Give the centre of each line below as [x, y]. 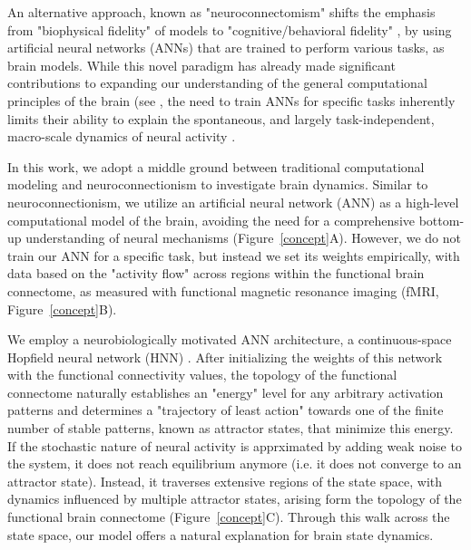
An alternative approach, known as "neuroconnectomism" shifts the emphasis [221, 12]
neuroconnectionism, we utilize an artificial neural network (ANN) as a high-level [233, 202]
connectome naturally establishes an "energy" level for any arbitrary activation [226, 392]
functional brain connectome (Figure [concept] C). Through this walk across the [229, 517]
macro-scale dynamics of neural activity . [122, 136]
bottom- [442, 220]
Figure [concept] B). [62, 309]
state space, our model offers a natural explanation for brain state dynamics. [221, 534]
